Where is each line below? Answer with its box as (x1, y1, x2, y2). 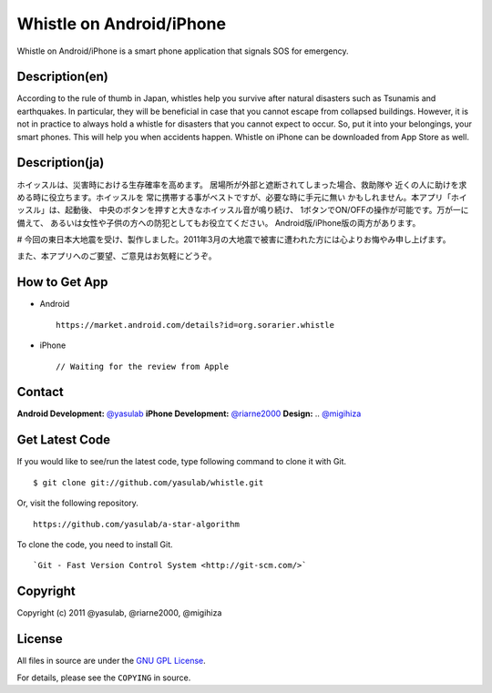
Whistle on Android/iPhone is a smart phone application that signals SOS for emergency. (16, 46, 349, 56)
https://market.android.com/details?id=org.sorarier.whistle (56, 320, 334, 330)
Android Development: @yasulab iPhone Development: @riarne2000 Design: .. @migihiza (16, 408, 362, 419)
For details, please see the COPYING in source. (16, 672, 191, 683)
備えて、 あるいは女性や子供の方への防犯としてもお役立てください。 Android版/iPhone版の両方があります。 (16, 217, 421, 228)
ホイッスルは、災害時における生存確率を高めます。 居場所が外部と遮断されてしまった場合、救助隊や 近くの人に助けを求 (16, 178, 467, 190)
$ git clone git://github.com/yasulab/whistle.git (33, 477, 264, 487)
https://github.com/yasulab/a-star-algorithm (33, 519, 241, 529)
